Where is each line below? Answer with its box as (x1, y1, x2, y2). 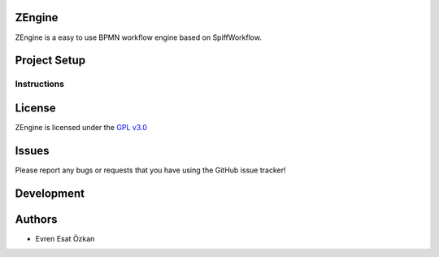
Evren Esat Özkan (35, 233, 95, 243)
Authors (15, 212, 58, 226)
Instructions (15, 78, 65, 89)
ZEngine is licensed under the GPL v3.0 (15, 123, 148, 132)
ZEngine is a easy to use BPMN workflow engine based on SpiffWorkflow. (15, 33, 262, 42)
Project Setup (15, 54, 86, 68)
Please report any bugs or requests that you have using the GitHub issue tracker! (15, 165, 286, 175)
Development (15, 186, 85, 200)
